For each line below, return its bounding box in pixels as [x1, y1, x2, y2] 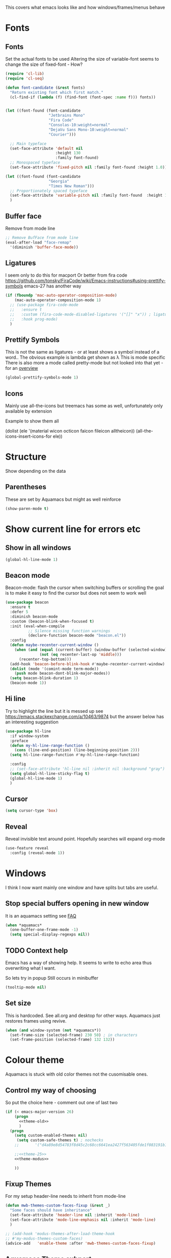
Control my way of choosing [5, 1086, 97, 1094]
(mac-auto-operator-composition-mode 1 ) [14, 298, 101, 303]
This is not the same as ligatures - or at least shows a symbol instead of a [5, 349, 159, 355]
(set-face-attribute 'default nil [10, 146, 83, 151]
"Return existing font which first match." [10, 90, 103, 95]
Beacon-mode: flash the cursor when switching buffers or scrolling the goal [5, 584, 164, 591]
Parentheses [5, 483, 47, 491]
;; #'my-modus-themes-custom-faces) [5, 1236, 83, 1241]
